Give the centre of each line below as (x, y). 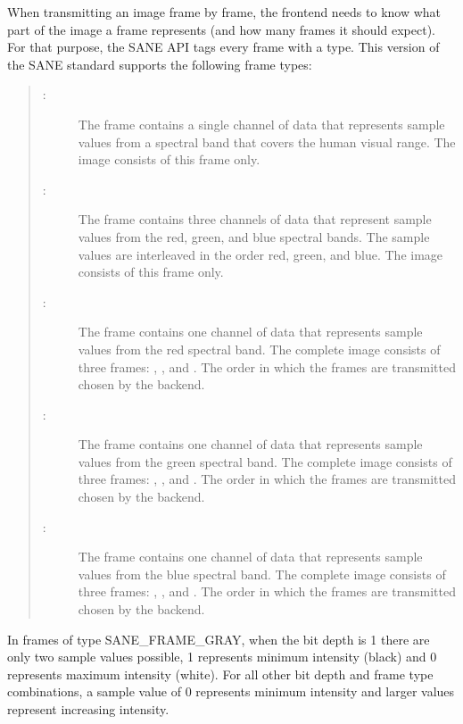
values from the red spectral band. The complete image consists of (259, 349)
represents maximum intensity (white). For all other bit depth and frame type (220, 674)
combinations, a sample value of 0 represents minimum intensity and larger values (231, 691)
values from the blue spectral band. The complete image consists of (262, 574)
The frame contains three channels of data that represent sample (255, 219)
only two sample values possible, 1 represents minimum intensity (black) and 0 (222, 657)
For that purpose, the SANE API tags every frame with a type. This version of (223, 47)
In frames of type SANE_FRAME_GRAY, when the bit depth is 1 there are (219, 639)
